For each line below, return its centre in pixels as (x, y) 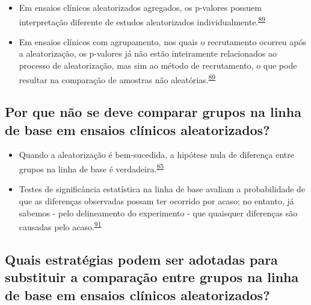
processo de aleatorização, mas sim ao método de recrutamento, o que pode (158, 65)
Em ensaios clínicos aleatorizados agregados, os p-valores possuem (140, 7)
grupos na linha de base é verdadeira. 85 (91, 168)
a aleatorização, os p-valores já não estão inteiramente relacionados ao (148, 53)
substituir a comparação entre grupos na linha (152, 277)
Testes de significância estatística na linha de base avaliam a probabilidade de (162, 189)
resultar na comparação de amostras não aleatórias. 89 (117, 78)
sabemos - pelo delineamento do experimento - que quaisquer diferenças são (158, 212)
